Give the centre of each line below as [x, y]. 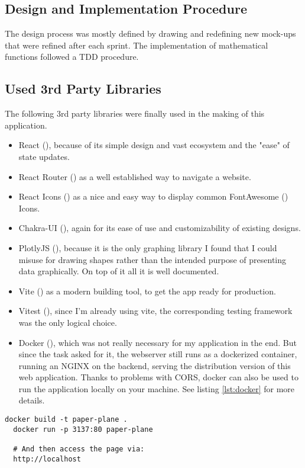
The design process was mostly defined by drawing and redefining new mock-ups [150, 33]
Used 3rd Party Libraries [83, 89]
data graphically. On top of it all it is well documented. [119, 271]
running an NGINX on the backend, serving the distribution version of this [155, 365]
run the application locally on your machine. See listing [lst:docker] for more [157, 388]
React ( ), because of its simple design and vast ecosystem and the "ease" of [154, 145]
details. [32, 400]
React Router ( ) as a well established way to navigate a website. [135, 176]
